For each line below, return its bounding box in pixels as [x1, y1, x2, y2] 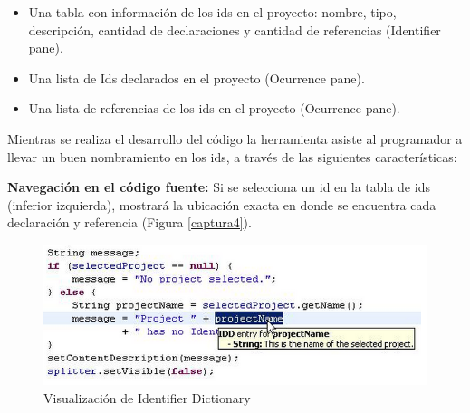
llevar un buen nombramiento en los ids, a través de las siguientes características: [7, 147, 457, 166]
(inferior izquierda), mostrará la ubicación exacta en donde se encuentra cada [7, 195, 436, 214]
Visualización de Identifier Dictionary [43, 388, 251, 407]
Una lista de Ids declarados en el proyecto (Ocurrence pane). [28, 68, 365, 87]
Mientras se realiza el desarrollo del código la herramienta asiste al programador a [7, 129, 463, 148]
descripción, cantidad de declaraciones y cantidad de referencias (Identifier [28, 20, 441, 39]
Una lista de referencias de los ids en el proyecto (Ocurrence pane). [28, 99, 400, 118]
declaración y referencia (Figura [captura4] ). [7, 213, 252, 232]
